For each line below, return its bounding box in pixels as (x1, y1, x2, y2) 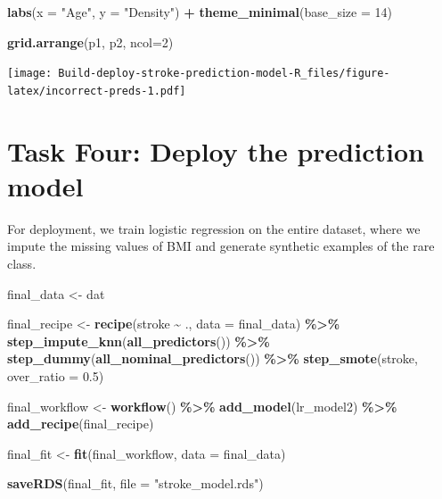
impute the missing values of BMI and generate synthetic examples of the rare (7, 237, 435, 255)
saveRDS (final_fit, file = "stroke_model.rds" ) (7, 474, 264, 493)
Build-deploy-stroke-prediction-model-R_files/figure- (58, 67, 390, 80)
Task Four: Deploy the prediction (7, 132, 424, 169)
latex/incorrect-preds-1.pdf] (7, 84, 186, 97)
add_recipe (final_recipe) (7, 414, 154, 433)
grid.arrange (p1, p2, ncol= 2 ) (7, 32, 174, 51)
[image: (7, 67, 53, 80)
